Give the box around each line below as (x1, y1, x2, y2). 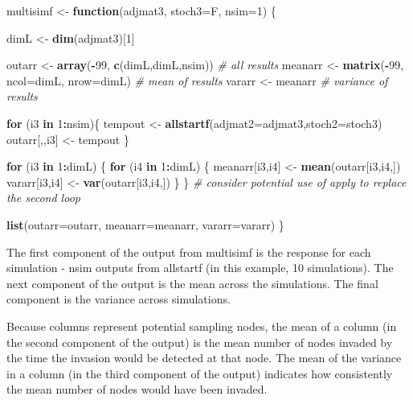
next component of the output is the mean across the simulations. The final (6, 274, 378, 291)
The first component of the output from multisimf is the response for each (6, 243, 371, 260)
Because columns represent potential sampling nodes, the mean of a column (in (6, 317, 397, 334)
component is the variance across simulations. (6, 291, 231, 307)
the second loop (6, 189, 80, 206)
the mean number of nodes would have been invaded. (6, 381, 268, 398)
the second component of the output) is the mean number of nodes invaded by (6, 333, 393, 350)
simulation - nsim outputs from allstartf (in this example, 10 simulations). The (6, 259, 394, 276)
